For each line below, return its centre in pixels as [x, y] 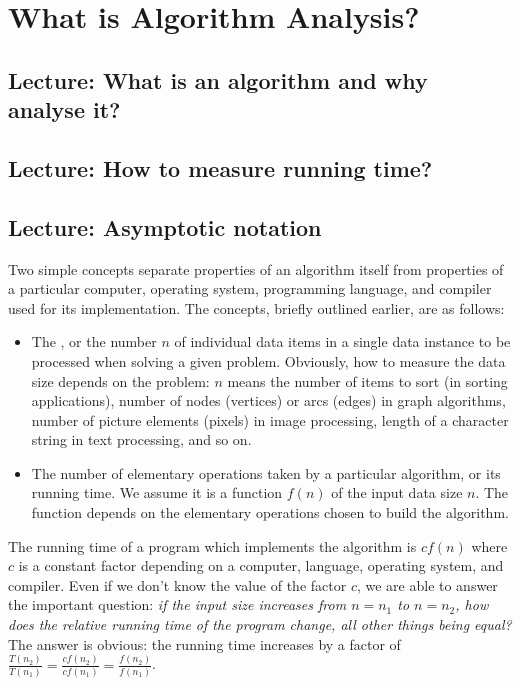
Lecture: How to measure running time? [220, 167]
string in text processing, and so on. [141, 439]
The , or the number [94, 341]
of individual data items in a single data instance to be [342, 341]
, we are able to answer [427, 584]
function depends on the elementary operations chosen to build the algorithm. [270, 512]
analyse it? [64, 109]
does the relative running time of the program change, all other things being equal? [260, 624]
